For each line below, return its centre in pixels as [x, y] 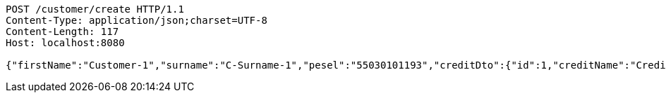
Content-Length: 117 [62, 31]
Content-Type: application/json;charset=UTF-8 [137, 20]
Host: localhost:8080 [65, 43]
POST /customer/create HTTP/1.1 [95, 9]
